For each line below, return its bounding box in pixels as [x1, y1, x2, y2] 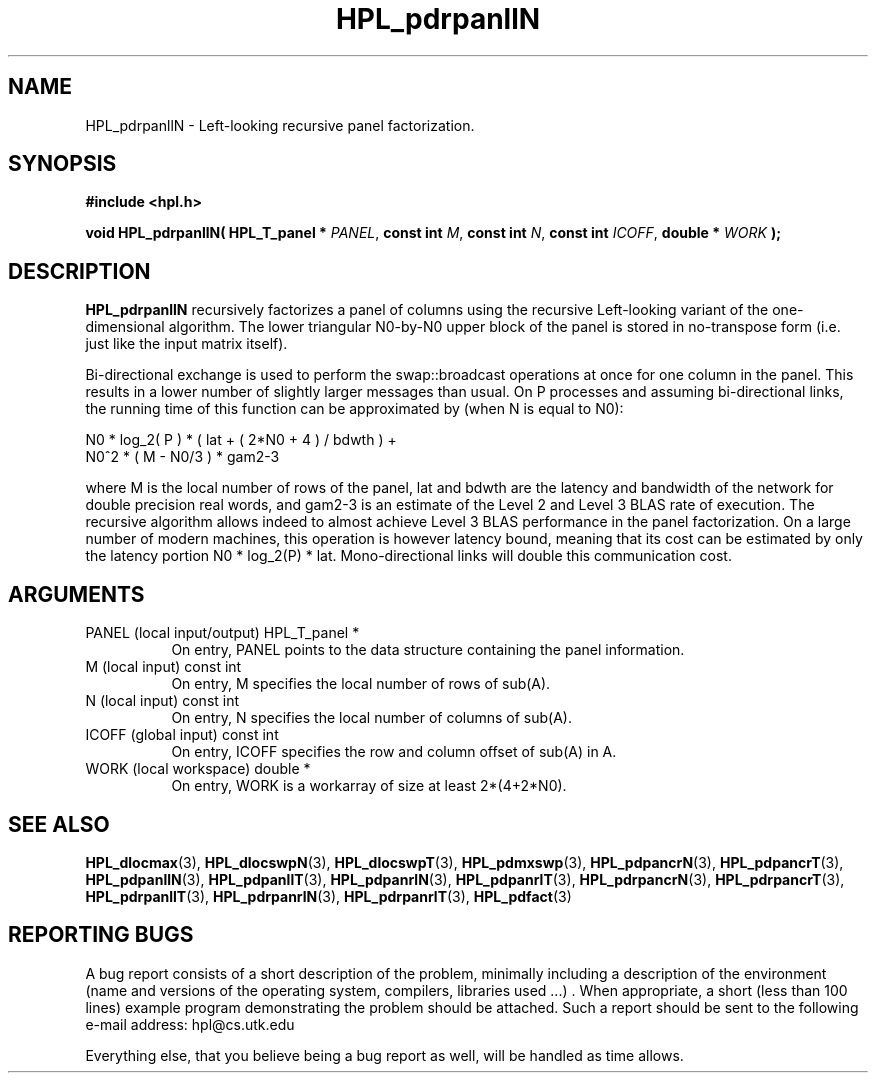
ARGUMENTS [8, 581, 145, 607]
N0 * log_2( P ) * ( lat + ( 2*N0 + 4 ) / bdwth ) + [85, 431, 397, 449]
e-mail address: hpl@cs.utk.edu [85, 1015, 295, 1033]
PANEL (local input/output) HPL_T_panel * [85, 624, 360, 642]
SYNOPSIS [8, 151, 117, 177]
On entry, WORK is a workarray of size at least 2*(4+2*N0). [171, 777, 567, 795]
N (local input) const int [85, 692, 240, 710]
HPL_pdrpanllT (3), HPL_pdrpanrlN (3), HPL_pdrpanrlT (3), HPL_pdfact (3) [85, 887, 572, 905]
